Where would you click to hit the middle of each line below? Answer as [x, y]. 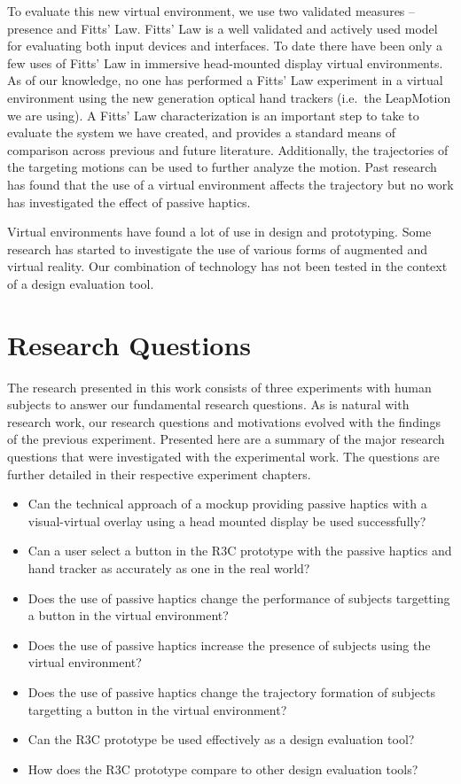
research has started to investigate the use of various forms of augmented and [217, 248]
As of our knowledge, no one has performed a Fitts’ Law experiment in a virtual [225, 80]
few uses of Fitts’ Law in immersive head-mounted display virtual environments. [225, 62]
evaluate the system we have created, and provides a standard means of [201, 132]
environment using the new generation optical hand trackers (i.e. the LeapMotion [229, 97]
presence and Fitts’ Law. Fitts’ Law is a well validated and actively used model [223, 28]
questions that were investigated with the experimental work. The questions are [223, 456]
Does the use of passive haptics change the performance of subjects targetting [239, 598]
